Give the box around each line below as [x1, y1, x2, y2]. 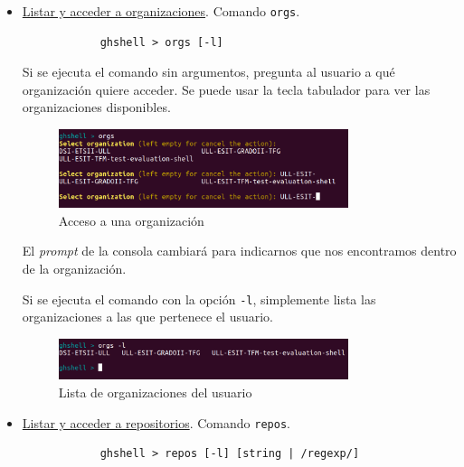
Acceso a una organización [58, 210, 204, 229]
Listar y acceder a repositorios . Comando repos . [22, 413, 290, 432]
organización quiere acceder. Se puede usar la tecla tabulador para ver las [22, 79, 431, 98]
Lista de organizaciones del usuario [58, 383, 252, 402]
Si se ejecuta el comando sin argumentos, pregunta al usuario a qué [22, 62, 395, 81]
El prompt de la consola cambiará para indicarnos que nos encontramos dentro [22, 241, 457, 260]
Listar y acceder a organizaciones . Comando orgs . [22, 2, 300, 20]
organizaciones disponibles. [22, 98, 171, 117]
